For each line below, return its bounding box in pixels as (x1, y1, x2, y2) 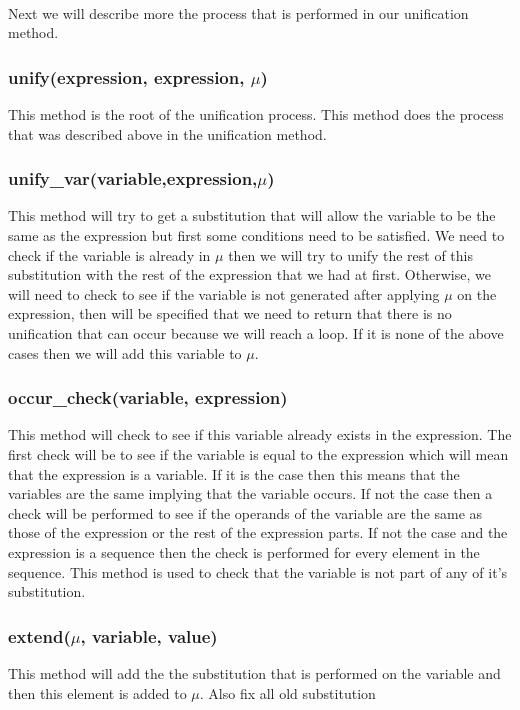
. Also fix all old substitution (199, 682, 376, 703)
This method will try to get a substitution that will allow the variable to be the (8, 205, 496, 226)
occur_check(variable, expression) (8, 385, 288, 410)
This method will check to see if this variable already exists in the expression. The (8, 424, 512, 445)
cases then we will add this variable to (8, 342, 242, 363)
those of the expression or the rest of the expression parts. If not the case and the (8, 522, 508, 543)
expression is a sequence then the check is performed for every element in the (8, 541, 480, 562)
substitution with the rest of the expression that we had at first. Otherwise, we (8, 264, 491, 285)
